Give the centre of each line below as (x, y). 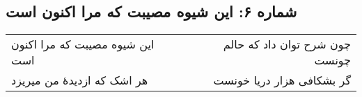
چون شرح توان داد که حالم (287, 44)
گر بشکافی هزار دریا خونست (282, 80)
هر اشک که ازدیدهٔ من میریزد (80, 80)
